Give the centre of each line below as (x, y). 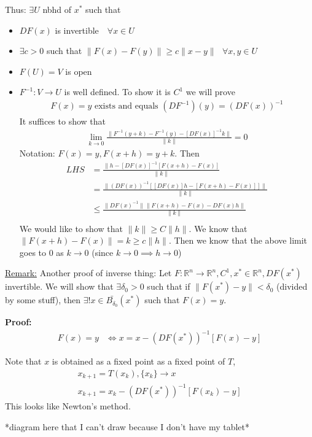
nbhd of (57, 9)
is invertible (77, 30)
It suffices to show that (62, 121)
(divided (292, 286)
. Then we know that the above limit (238, 240)
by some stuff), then (43, 300)
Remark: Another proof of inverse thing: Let (88, 273)
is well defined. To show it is (117, 92)
